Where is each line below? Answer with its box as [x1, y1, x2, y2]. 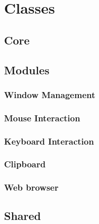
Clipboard [4, 158, 46, 170]
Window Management [4, 88, 95, 101]
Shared [4, 207, 41, 223]
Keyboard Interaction [4, 135, 94, 147]
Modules [4, 62, 49, 77]
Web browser [4, 181, 59, 194]
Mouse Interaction [4, 111, 80, 124]
